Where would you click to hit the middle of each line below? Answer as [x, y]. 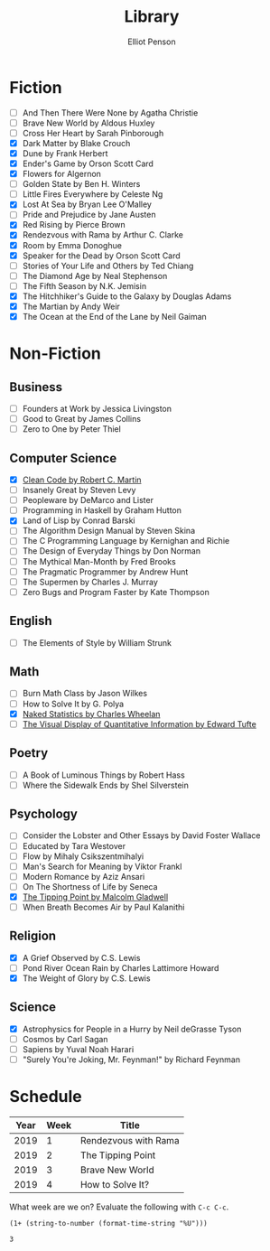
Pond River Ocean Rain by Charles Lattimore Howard [121, 967]
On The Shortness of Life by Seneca [90, 886]
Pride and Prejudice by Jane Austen [89, 215]
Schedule [46, 1097]
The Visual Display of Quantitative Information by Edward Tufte [140, 724]
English [31, 621]
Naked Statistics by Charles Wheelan [91, 714]
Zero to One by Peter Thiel [72, 429]
